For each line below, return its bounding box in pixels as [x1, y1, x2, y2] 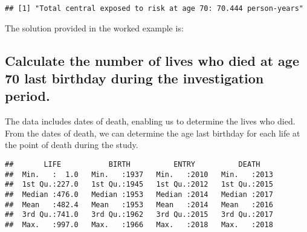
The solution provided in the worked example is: [5, 21, 184, 34]
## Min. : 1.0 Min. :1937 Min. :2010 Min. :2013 [5, 170, 273, 179]
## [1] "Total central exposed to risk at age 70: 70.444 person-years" [5, 4, 303, 13]
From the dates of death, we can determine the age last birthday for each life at [5, 126, 300, 139]
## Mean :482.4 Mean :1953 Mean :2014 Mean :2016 [5, 200, 273, 209]
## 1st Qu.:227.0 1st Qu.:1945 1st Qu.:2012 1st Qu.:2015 [5, 180, 273, 189]
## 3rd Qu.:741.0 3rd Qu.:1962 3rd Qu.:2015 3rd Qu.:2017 [5, 210, 273, 219]
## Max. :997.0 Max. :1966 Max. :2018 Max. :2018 [5, 220, 273, 229]
